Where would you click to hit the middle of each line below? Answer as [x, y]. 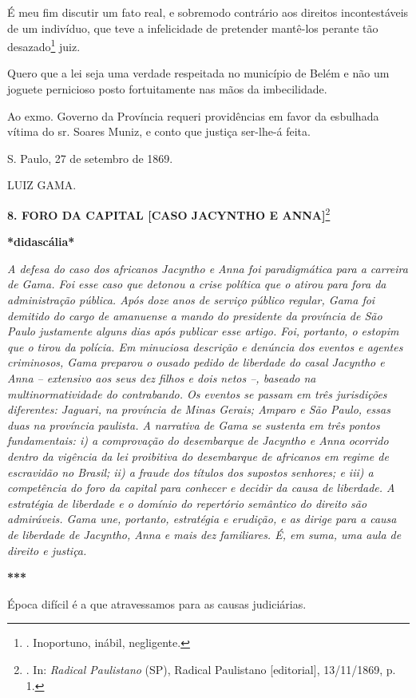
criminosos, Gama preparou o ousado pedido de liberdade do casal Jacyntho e [196, 362]
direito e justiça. [47, 550]
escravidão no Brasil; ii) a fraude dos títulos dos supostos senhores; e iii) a [190, 472]
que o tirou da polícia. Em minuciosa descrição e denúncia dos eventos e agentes [205, 346]
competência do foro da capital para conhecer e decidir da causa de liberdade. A [201, 488]
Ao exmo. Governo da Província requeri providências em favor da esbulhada [193, 115]
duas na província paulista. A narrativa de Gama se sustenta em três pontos [194, 424]
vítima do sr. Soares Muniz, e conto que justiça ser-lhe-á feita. [159, 131]
